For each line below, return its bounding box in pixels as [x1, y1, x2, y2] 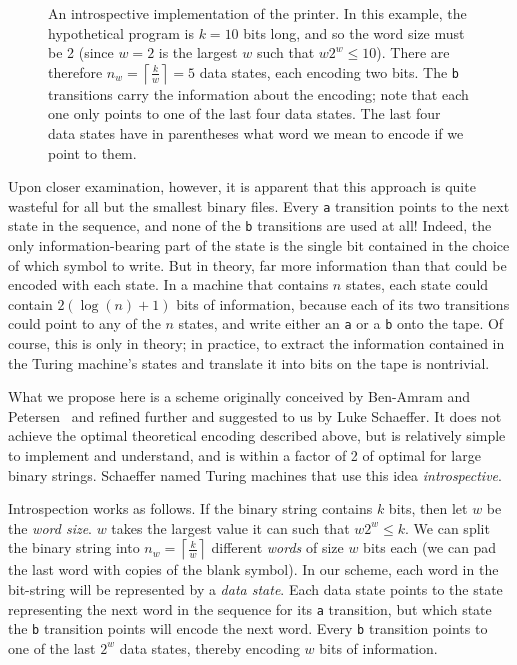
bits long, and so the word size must [243, 22, 465, 43]
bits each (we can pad [363, 537, 497, 558]
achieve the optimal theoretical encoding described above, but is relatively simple [8, 425, 506, 446]
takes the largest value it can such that [111, 517, 350, 538]
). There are [376, 42, 450, 63]
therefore [48, 61, 103, 82]
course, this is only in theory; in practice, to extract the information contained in [8, 333, 505, 354]
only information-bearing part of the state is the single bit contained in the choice [8, 235, 510, 256]
